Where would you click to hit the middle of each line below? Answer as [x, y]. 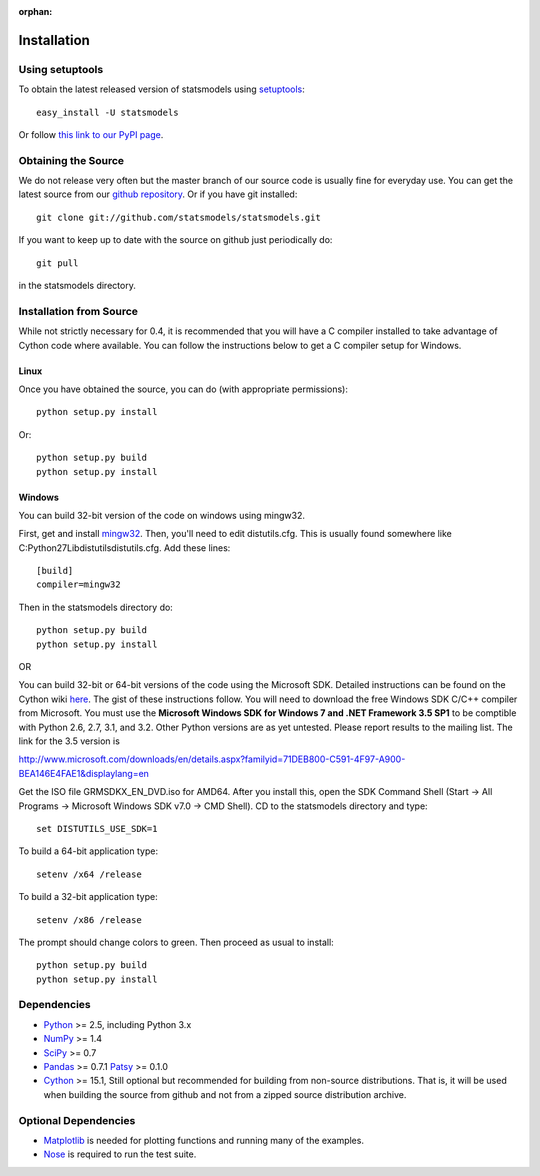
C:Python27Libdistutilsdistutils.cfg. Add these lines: [124, 547]
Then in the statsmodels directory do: [96, 607]
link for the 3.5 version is [69, 741]
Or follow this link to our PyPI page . [91, 134]
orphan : [35, 11]
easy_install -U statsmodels [107, 112]
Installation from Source [78, 311]
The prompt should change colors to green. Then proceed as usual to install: [176, 942]
